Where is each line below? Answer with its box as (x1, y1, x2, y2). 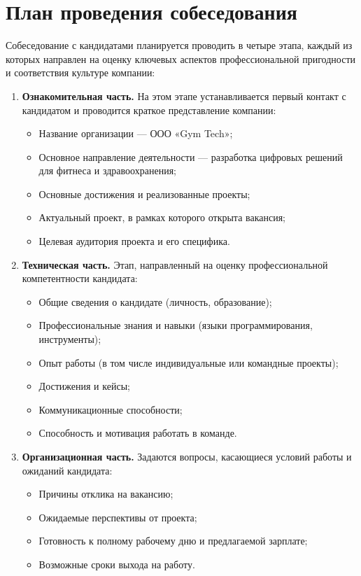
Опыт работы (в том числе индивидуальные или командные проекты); (38, 355, 339, 370)
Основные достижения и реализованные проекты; (38, 186, 250, 201)
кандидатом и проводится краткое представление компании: (22, 102, 276, 117)
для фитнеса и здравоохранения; (38, 163, 176, 178)
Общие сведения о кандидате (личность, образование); (38, 294, 272, 309)
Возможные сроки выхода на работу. (38, 556, 195, 571)
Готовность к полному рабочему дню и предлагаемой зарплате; (38, 533, 308, 548)
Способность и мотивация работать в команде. (38, 426, 237, 440)
